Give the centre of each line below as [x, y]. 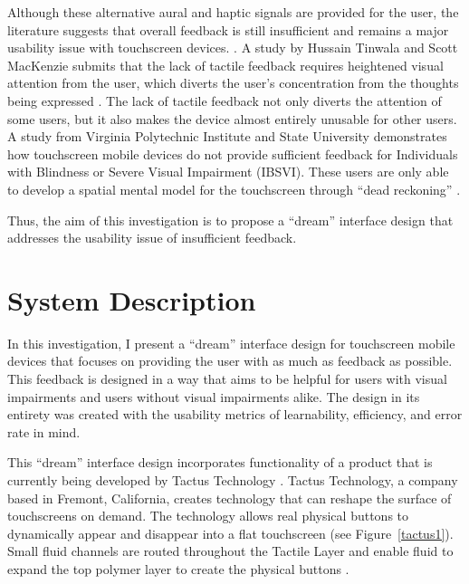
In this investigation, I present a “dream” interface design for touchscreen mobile [231, 343]
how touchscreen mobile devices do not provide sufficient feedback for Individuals [233, 153]
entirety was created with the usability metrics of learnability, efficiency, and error [235, 414]
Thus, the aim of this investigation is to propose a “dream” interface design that [230, 220]
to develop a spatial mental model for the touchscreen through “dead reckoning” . [234, 189]
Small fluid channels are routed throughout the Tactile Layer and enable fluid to [230, 551]
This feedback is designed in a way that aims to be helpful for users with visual [227, 379]
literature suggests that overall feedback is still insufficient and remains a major [228, 29]
